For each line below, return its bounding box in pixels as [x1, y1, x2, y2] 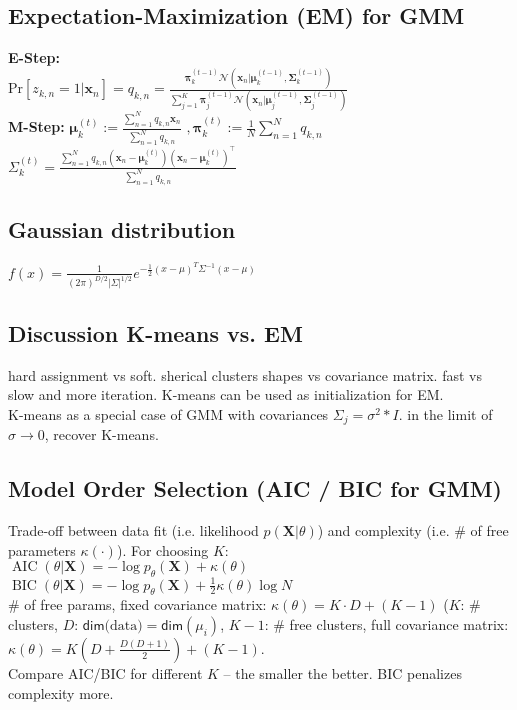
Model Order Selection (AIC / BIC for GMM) [8, 473, 503, 504]
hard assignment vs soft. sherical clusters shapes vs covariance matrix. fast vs [8, 364, 482, 385]
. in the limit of [398, 403, 493, 424]
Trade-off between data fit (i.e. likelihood [8, 520, 259, 541]
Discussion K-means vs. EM [8, 317, 303, 348]
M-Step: [8, 116, 65, 137]
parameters [8, 539, 76, 560]
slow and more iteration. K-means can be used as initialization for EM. [8, 384, 444, 405]
